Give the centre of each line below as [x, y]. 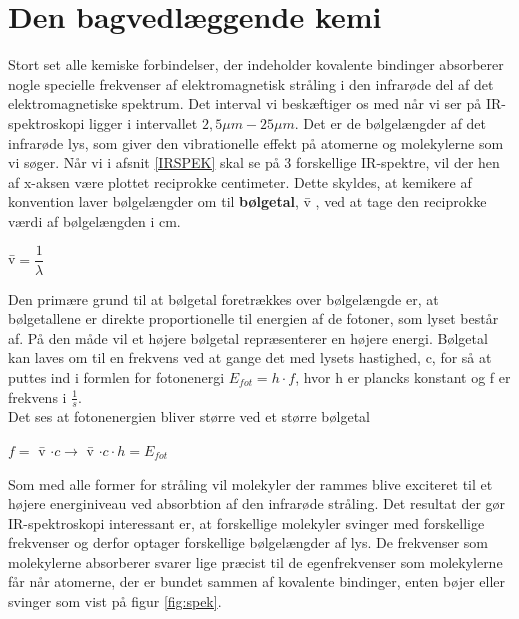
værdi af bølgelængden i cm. [94, 220]
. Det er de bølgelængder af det [390, 122]
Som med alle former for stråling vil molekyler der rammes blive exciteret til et [250, 483]
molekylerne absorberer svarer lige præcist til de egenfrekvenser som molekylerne [255, 561]
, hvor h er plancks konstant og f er [403, 376]
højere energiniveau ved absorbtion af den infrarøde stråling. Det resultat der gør [257, 503]
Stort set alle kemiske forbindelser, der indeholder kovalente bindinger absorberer [256, 64]
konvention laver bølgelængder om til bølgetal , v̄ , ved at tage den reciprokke [247, 201]
